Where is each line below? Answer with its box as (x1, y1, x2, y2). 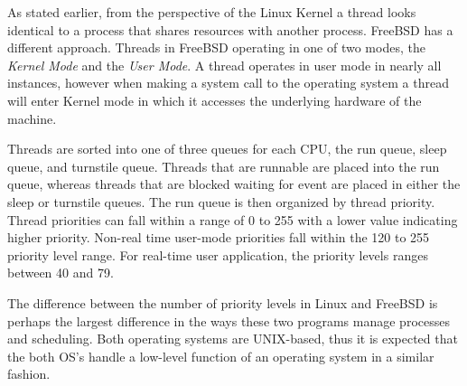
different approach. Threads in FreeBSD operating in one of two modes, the (7, 38, 425, 57)
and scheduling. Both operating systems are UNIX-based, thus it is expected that (7, 329, 458, 348)
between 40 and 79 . (7, 263, 114, 282)
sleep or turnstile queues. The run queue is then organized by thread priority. (7, 192, 435, 211)
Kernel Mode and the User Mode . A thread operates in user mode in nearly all (7, 55, 442, 74)
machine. (7, 108, 57, 127)
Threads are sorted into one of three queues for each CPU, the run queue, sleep (7, 139, 447, 158)
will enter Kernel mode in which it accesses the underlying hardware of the (7, 90, 422, 109)
